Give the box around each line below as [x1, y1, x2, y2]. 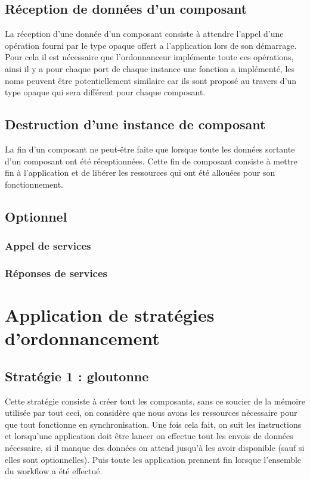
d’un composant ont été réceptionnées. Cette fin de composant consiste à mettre [5, 154, 297, 167]
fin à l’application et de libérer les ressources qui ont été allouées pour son [5, 166, 275, 179]
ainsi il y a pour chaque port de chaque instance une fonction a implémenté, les [5, 62, 295, 74]
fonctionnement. [5, 178, 64, 190]
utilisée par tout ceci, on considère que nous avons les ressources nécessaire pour [5, 406, 297, 419]
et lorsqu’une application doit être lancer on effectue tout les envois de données [5, 430, 293, 442]
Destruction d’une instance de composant [5, 115, 266, 133]
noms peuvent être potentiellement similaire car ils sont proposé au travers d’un [5, 74, 297, 86]
